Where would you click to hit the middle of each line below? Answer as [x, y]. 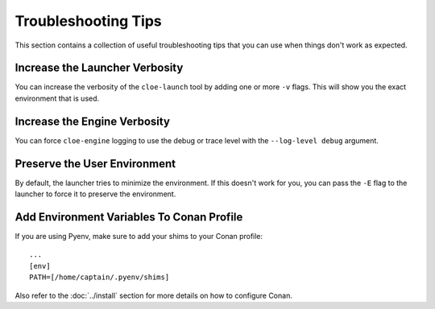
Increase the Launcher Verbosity [99, 68]
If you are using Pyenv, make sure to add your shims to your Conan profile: [139, 236]
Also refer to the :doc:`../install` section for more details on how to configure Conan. [154, 295]
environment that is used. [57, 98]
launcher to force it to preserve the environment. [95, 194]
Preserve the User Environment [95, 164]
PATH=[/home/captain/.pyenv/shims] [99, 277]
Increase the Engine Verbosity [93, 121]
